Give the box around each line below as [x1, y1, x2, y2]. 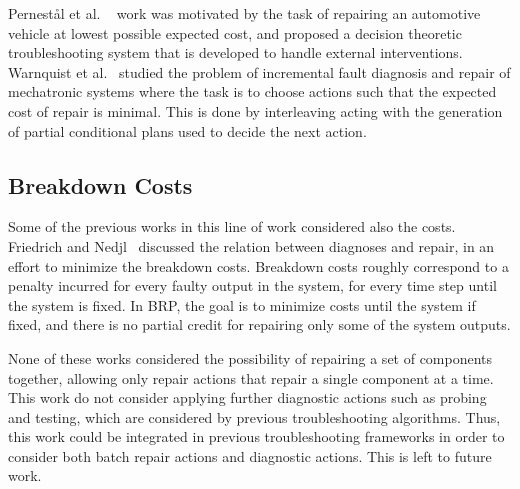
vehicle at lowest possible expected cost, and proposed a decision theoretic [8, 22, 462, 43]
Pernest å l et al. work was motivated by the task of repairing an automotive [8, 3, 481, 23]
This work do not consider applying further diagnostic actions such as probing [8, 387, 487, 408]
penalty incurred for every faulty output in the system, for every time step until [8, 275, 497, 296]
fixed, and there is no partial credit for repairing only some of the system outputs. [8, 314, 511, 335]
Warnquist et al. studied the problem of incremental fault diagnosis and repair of [8, 61, 511, 82]
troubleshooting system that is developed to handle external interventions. [8, 42, 463, 63]
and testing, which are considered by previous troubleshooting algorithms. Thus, [8, 406, 501, 427]
